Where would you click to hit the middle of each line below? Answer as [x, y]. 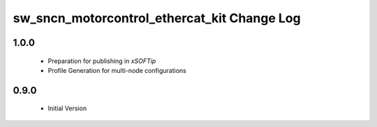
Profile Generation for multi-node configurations [117, 70]
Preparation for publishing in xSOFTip [102, 61]
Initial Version [67, 108]
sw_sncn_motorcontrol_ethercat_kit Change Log [157, 18]
